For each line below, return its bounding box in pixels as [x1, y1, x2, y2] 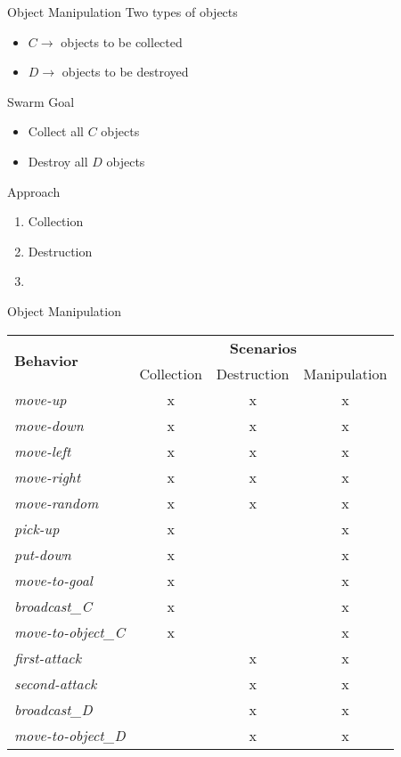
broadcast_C [14, 595, 92, 616]
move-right [14, 466, 81, 487]
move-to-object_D [14, 724, 126, 745]
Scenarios [229, 337, 298, 358]
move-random [14, 492, 99, 513]
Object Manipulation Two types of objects [7, 3, 238, 20]
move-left [14, 440, 71, 461]
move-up [14, 388, 67, 410]
